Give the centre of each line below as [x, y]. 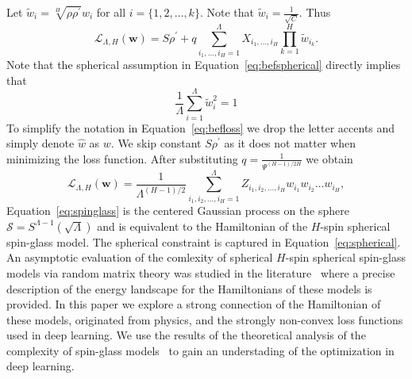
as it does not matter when [290, 143]
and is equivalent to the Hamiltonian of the [202, 226]
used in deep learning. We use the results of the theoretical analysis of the [186, 335]
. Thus [315, 12]
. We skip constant [156, 143]
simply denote [40, 143]
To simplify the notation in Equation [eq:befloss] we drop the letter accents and [201, 127]
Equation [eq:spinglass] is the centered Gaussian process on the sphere [178, 211]
